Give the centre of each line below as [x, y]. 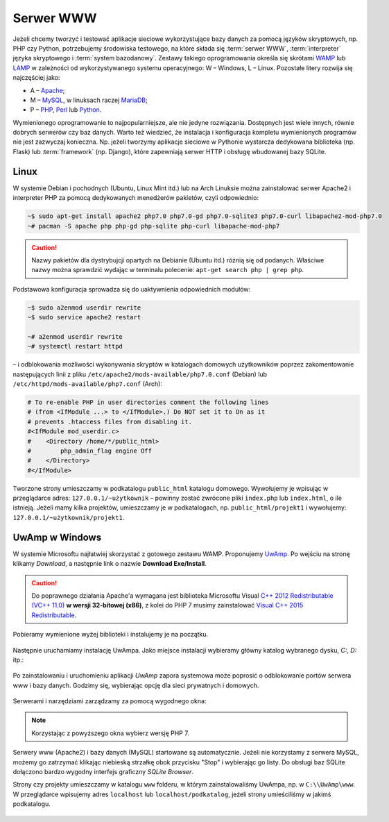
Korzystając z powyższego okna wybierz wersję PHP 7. [111, 733]
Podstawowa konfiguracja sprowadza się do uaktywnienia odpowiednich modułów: [132, 289]
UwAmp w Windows [57, 537]
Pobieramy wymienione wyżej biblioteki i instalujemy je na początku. [111, 635]
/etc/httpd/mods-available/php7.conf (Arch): [88, 384]
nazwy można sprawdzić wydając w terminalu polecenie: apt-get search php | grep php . [168, 270]
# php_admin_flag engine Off [90, 451]
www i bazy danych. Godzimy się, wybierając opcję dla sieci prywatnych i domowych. [136, 685]
